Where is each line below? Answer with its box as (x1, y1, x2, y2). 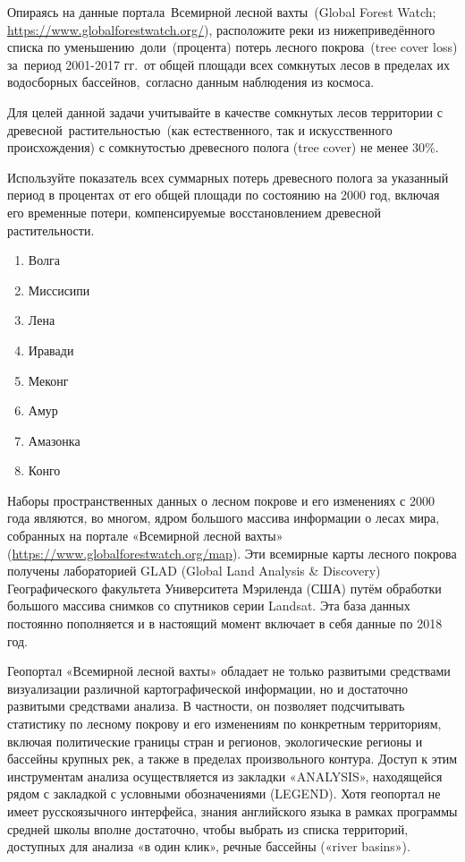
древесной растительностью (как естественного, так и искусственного (7, 120, 393, 139)
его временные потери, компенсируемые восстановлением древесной (7, 202, 381, 221)
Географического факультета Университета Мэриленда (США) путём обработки (7, 578, 442, 597)
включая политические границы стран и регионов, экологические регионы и (7, 731, 423, 750)
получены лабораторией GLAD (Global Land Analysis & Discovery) (7, 561, 381, 580)
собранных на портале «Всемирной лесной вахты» (7, 526, 283, 545)
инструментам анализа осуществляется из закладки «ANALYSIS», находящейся (7, 766, 443, 785)
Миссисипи (28, 280, 90, 299)
